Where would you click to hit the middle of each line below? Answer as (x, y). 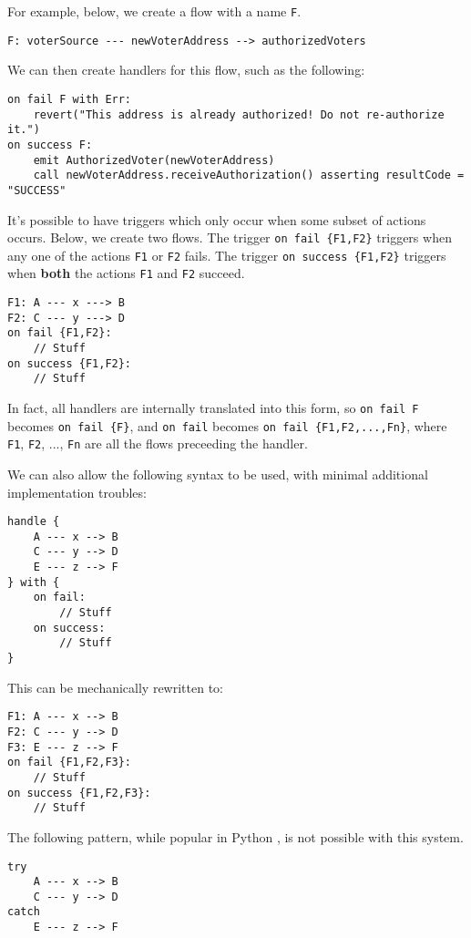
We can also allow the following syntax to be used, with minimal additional (218, 474)
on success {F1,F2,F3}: (79, 793)
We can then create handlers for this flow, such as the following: (186, 70)
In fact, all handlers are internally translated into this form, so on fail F (213, 407)
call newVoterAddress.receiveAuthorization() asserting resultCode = (249, 175)
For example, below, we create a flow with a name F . (154, 11)
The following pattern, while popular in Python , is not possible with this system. (235, 836)
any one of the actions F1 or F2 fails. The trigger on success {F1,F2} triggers (227, 255)
